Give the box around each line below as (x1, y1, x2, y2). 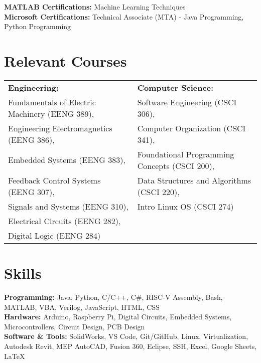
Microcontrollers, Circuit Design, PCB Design (4, 321, 145, 331)
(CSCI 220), (137, 186, 180, 198)
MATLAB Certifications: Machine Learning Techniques (4, 2, 186, 12)
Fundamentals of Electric (8, 96, 96, 108)
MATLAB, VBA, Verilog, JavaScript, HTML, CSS (4, 301, 160, 312)
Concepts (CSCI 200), (137, 159, 215, 171)
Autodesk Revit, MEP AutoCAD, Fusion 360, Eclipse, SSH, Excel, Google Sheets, (4, 341, 257, 351)
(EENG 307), (8, 186, 55, 198)
